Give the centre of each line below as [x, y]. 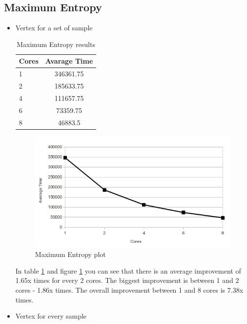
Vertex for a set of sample [54, 28]
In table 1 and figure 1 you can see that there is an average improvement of [128, 270]
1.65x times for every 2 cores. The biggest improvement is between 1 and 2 [127, 280]
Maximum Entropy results [56, 44]
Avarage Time [69, 61]
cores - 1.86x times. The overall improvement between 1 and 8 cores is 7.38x [129, 290]
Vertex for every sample [51, 316]
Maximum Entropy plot [70, 254]
